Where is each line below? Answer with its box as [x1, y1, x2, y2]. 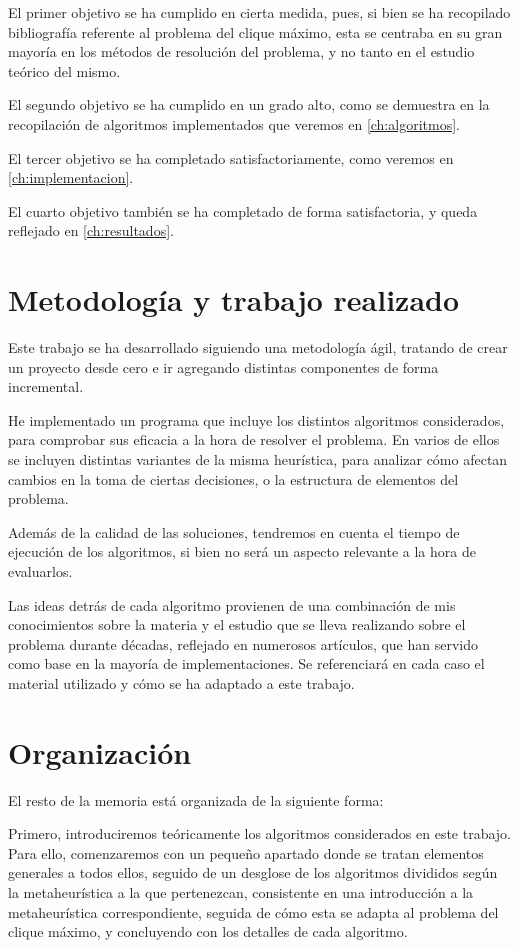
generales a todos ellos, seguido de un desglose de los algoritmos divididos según [8, 862, 498, 883]
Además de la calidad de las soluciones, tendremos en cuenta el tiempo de [8, 521, 460, 542]
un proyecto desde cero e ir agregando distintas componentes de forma [8, 356, 439, 377]
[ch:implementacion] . [8, 167, 134, 188]
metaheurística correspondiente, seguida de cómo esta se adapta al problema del [8, 901, 499, 922]
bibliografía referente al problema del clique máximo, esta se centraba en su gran [8, 21, 503, 42]
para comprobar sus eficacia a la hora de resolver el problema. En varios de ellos [8, 429, 500, 450]
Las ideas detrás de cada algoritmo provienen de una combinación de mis [8, 594, 456, 615]
